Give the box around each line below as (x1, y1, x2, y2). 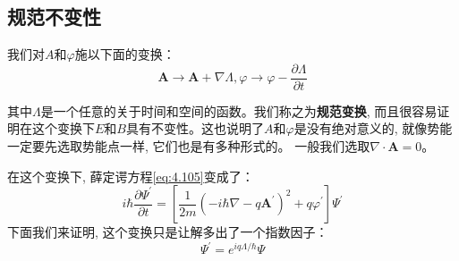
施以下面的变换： (74, 45, 175, 63)
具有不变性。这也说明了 (125, 119, 264, 138)
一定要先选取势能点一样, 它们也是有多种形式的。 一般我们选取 (7, 137, 370, 156)
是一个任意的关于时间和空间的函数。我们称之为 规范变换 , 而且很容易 (40, 101, 438, 120)
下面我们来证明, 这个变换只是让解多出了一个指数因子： (7, 223, 328, 241)
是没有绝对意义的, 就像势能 (293, 119, 453, 138)
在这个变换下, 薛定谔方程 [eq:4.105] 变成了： (7, 166, 254, 185)
